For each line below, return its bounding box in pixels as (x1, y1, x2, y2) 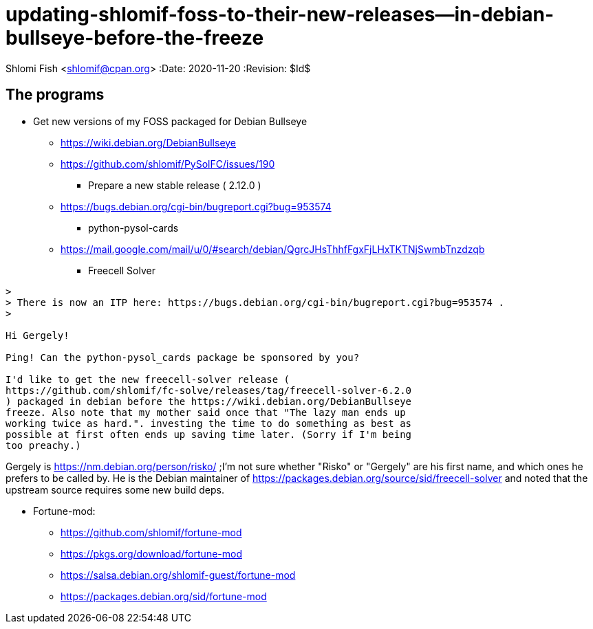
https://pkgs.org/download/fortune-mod (61, 547, 242, 560)
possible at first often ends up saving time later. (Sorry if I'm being (6, 428, 412, 440)
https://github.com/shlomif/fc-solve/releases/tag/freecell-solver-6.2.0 (6, 384, 412, 396)
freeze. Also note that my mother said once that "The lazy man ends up (6, 406, 406, 418)
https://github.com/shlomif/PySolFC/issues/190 (61, 157, 275, 170)
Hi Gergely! (6, 329, 69, 341)
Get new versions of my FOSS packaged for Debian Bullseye (33, 115, 308, 127)
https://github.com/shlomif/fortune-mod (61, 526, 242, 538)
